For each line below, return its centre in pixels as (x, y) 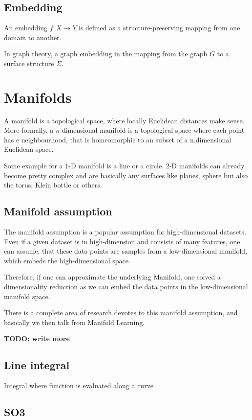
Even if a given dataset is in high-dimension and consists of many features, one (122, 241)
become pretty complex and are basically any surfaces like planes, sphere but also (126, 175)
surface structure (29, 63)
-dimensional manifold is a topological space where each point (152, 130)
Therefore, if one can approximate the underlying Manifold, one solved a (112, 277)
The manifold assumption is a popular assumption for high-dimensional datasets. (125, 232)
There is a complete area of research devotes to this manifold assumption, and (121, 313)
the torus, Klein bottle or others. (53, 185)
